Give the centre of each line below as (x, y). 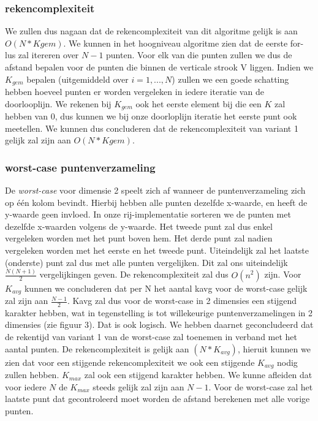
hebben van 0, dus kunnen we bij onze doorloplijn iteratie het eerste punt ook (151, 116)
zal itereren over (48, 55)
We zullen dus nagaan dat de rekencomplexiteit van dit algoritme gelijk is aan (151, 31)
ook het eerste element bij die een (199, 103)
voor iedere (26, 386)
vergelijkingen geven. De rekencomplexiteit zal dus (134, 274)
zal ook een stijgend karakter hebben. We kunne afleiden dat (198, 375)
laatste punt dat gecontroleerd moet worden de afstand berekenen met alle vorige (157, 399)
